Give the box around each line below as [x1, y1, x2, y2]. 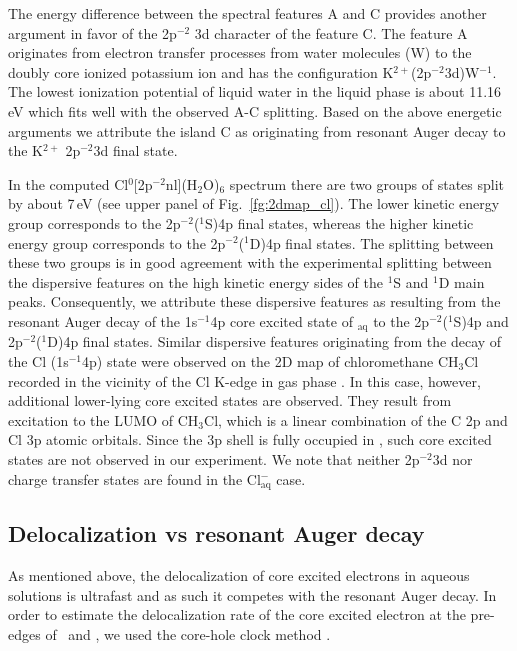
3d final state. [93, 140, 178, 161]
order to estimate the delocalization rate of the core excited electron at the [8, 604, 466, 625]
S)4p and [453, 310, 509, 331]
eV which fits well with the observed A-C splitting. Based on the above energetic [8, 100, 502, 121]
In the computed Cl [8, 173, 129, 194]
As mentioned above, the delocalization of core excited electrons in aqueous [8, 565, 470, 586]
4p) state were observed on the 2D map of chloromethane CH [82, 350, 459, 371]
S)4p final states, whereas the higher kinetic [205, 212, 474, 233]
